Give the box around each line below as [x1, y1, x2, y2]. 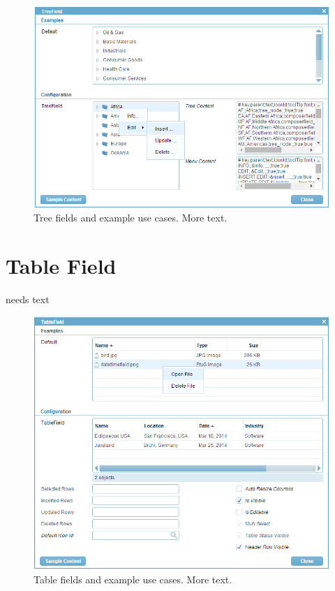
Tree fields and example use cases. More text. [33, 210, 228, 225]
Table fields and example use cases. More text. [33, 572, 232, 587]
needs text [6, 291, 50, 306]
